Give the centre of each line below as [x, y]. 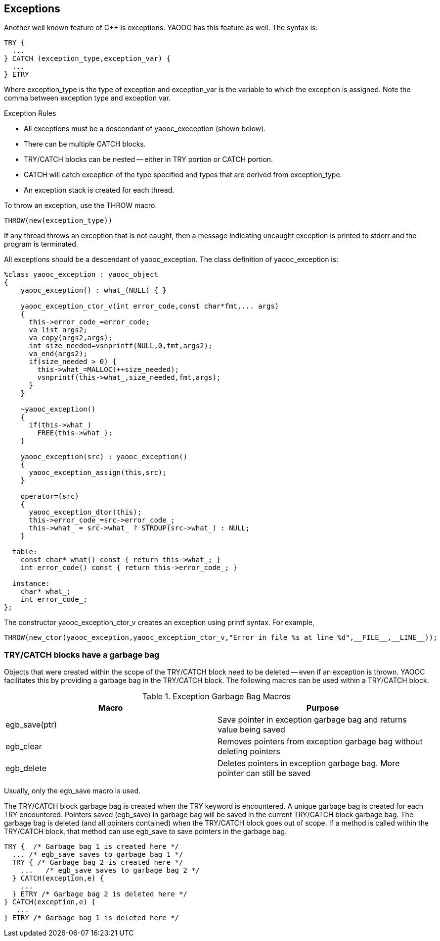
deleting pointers [249, 752]
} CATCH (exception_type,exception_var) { [88, 59]
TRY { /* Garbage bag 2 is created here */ [98, 863]
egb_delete [26, 768]
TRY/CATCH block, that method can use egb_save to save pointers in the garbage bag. [146, 832]
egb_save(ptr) [31, 725]
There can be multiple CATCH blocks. [85, 144]
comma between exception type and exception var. [88, 98]
